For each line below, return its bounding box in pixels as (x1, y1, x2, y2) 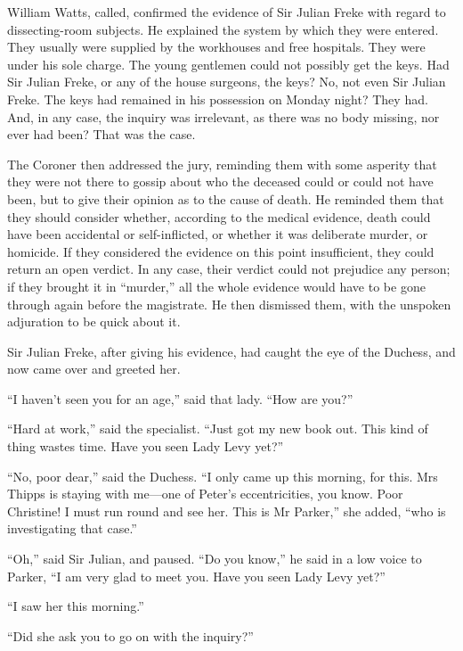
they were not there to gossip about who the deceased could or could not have (7, 172, 434, 191)
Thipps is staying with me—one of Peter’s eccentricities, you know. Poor (7, 484, 403, 503)
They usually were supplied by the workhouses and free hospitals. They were (7, 37, 426, 56)
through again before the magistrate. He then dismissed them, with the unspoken (7, 294, 451, 313)
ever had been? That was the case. (7, 125, 196, 144)
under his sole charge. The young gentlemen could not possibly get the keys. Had (7, 54, 450, 73)
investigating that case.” (7, 519, 137, 538)
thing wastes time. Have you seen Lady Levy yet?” (7, 437, 284, 456)
